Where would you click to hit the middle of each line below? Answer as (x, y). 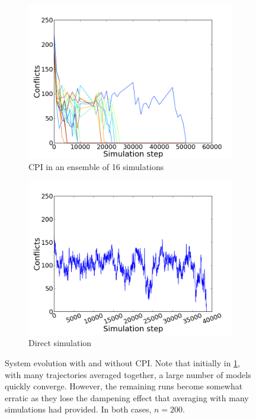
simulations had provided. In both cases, (78, 409)
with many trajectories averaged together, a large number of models (128, 374)
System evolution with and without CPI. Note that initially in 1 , (122, 362)
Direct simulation (60, 343)
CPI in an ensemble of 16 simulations (96, 166)
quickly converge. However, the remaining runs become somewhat (124, 386)
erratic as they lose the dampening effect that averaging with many (127, 397)
